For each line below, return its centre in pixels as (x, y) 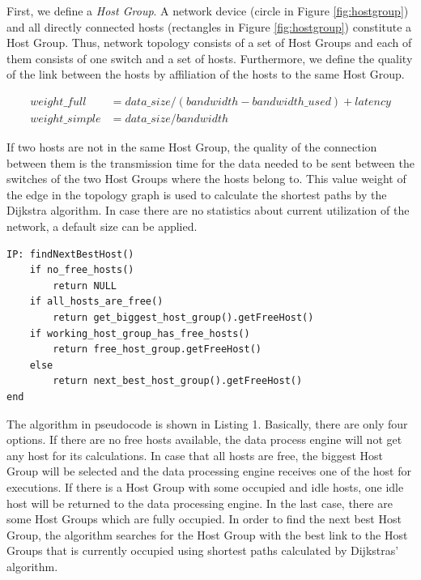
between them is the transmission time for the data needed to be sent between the (210, 162)
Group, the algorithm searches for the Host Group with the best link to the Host (207, 534)
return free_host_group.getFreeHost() (157, 350)
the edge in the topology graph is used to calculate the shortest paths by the (197, 194)
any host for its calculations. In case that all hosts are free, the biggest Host (195, 455)
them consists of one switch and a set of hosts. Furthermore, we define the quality (210, 58)
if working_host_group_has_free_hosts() (140, 333)
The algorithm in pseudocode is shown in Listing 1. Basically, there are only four (207, 423)
